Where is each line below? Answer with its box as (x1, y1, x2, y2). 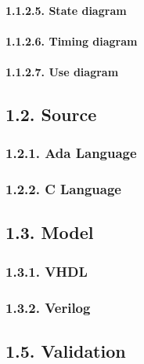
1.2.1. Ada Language (5, 143, 137, 163)
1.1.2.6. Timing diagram (5, 32, 138, 49)
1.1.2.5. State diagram (5, 2, 127, 18)
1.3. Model (5, 220, 94, 245)
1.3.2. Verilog (5, 297, 91, 317)
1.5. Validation (5, 338, 126, 362)
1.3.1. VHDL (5, 261, 88, 281)
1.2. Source (5, 101, 97, 126)
